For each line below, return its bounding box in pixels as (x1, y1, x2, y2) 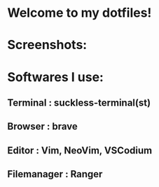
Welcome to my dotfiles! (7, 5, 152, 21)
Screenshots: (7, 37, 88, 53)
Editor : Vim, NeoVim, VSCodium (7, 144, 153, 156)
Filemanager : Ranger (7, 168, 103, 180)
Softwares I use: (7, 69, 104, 85)
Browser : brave (7, 120, 78, 132)
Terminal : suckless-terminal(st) (7, 97, 151, 109)
